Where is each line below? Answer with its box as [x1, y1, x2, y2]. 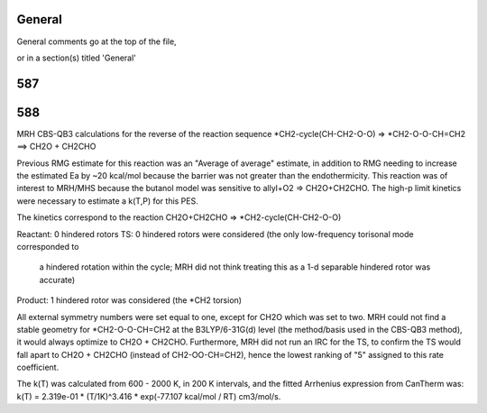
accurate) [39, 274, 76, 285]
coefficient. [16, 362, 60, 373]
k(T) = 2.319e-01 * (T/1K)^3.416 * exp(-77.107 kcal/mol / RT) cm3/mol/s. [16, 390, 281, 401]
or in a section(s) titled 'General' [16, 52, 137, 63]
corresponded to [16, 241, 79, 252]
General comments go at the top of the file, [16, 36, 177, 47]
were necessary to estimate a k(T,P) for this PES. [16, 195, 198, 206]
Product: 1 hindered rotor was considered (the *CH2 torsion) [16, 295, 243, 306]
